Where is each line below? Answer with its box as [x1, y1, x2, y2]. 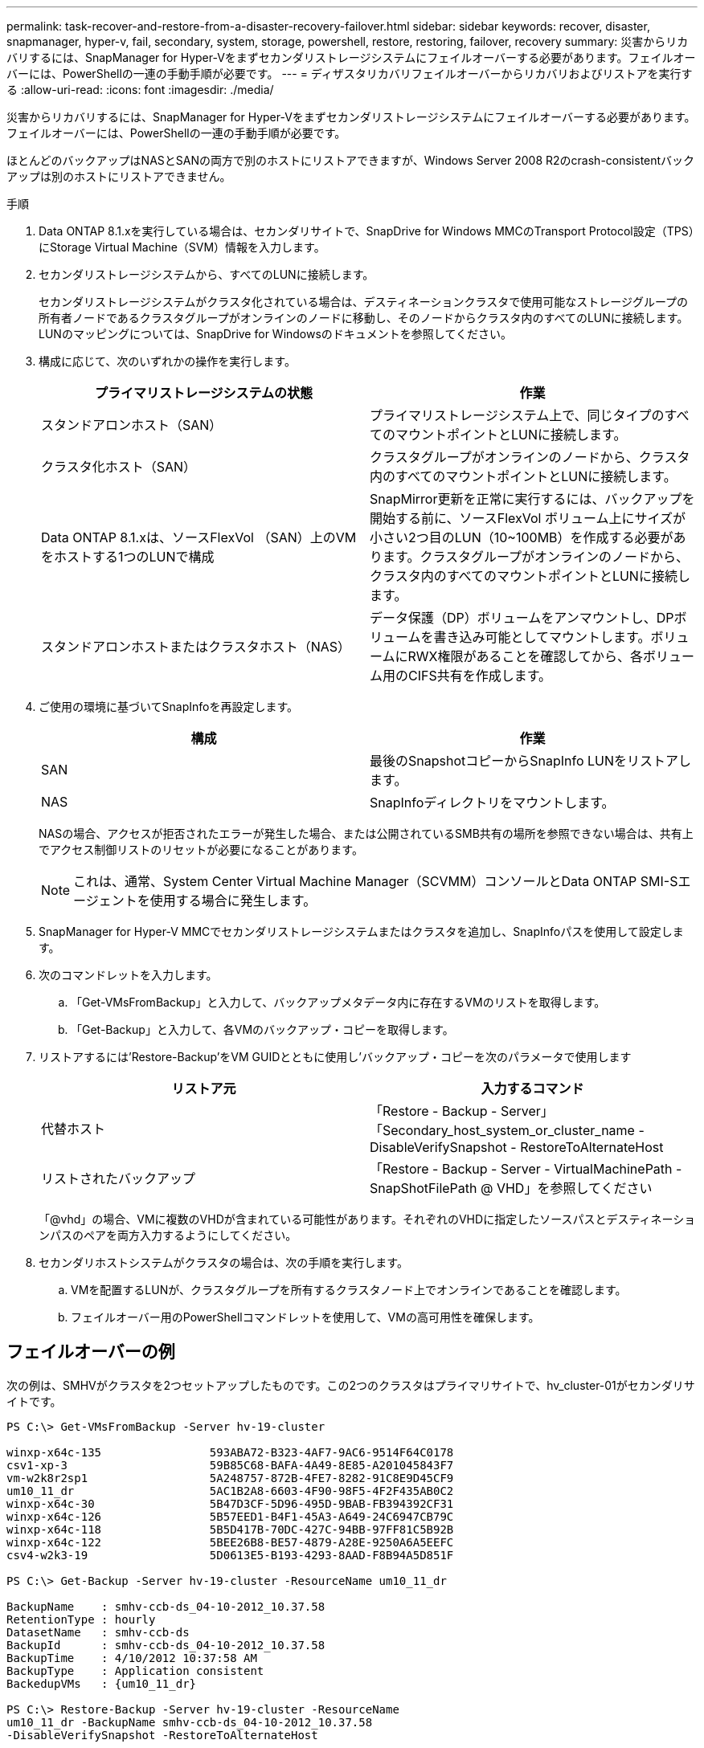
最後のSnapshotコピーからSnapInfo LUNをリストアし [370, 753, 692, 769]
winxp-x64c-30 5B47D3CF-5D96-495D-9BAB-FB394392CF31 [6, 1497, 454, 1510]
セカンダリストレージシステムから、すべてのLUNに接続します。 [39, 268, 375, 281]
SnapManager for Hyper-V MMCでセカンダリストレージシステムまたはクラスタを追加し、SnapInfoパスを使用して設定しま [39, 925, 684, 938]
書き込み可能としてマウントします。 [433, 629, 651, 645]
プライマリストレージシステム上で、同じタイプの [370, 407, 665, 423]
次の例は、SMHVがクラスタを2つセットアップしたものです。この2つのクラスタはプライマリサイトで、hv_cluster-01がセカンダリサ [6, 1378, 695, 1392]
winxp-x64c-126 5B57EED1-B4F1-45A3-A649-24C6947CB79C [6, 1509, 454, 1523]
